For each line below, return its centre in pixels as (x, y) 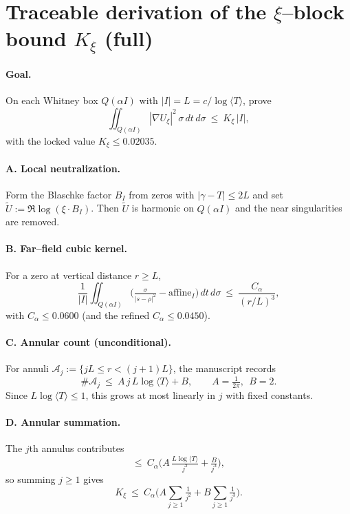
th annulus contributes (77, 448)
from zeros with (162, 194)
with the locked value (51, 140)
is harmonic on (163, 208)
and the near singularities (288, 208)
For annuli (27, 368)
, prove (257, 100)
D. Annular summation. (63, 422)
